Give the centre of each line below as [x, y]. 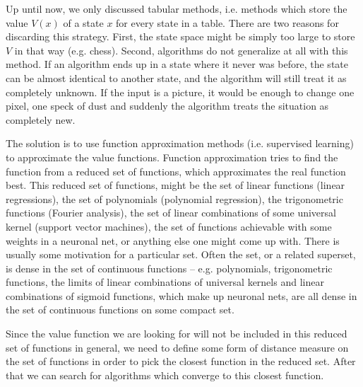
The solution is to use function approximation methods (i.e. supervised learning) [180, 143]
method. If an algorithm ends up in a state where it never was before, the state [177, 64]
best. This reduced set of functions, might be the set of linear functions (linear [175, 185]
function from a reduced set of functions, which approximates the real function [176, 171]
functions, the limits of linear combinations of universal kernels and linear [165, 282]
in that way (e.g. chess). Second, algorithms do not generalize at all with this [181, 50]
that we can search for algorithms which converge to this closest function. [165, 375]
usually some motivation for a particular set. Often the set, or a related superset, [181, 254]
